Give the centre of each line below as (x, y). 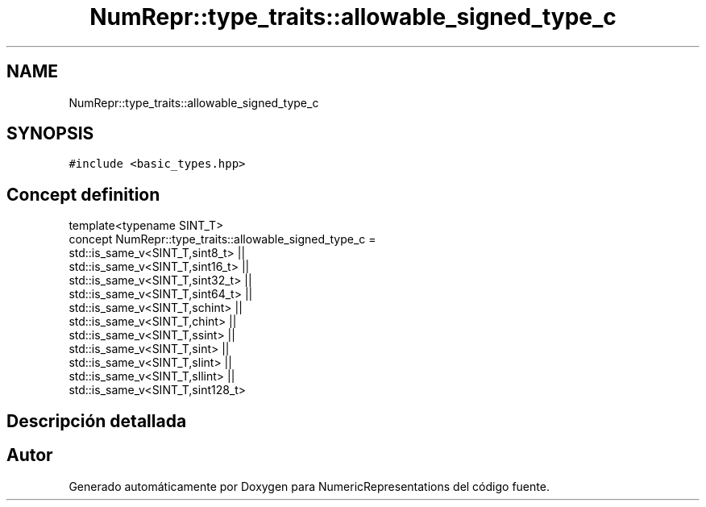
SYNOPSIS (50, 134)
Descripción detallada (97, 421)
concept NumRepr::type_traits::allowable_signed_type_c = (222, 239)
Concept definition (83, 194)
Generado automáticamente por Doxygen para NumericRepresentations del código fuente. (309, 486)
